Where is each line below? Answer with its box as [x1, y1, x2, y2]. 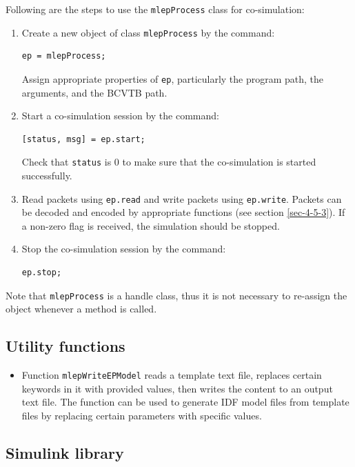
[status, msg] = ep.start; [21, 134, 145, 144]
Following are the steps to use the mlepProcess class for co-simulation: [6, 2, 305, 16]
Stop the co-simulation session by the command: [21, 241, 226, 256]
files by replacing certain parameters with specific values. [21, 408, 262, 422]
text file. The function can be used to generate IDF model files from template [21, 395, 349, 409]
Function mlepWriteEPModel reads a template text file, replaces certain [21, 368, 322, 382]
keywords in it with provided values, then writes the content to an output [21, 381, 333, 395]
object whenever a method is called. [6, 301, 157, 316]
